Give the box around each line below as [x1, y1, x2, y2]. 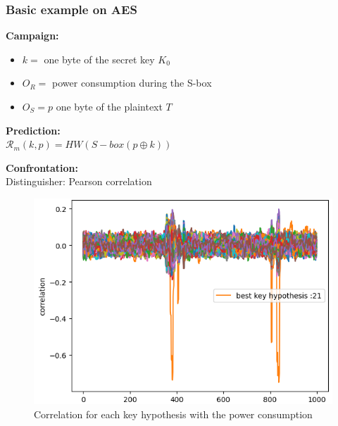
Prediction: [6, 123, 61, 137]
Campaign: [6, 28, 59, 43]
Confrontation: [6, 160, 78, 175]
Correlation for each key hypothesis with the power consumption [34, 407, 313, 422]
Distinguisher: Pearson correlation [6, 174, 152, 189]
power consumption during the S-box [52, 75, 212, 90]
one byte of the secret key [44, 51, 155, 66]
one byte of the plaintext [56, 99, 163, 113]
